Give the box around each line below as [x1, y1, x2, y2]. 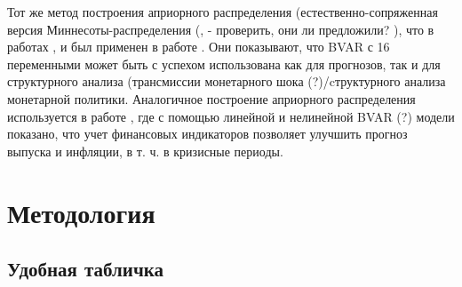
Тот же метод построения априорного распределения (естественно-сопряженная [7, 3, 438, 20]
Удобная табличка [7, 255, 164, 283]
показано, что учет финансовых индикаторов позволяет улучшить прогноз [7, 124, 408, 143]
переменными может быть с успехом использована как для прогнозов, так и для [7, 54, 441, 73]
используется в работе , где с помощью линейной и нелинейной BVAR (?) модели [7, 107, 455, 125]
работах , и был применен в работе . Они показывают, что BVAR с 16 [7, 37, 390, 56]
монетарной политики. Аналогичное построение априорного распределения [7, 89, 416, 108]
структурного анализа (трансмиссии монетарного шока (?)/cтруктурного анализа [7, 72, 446, 91]
